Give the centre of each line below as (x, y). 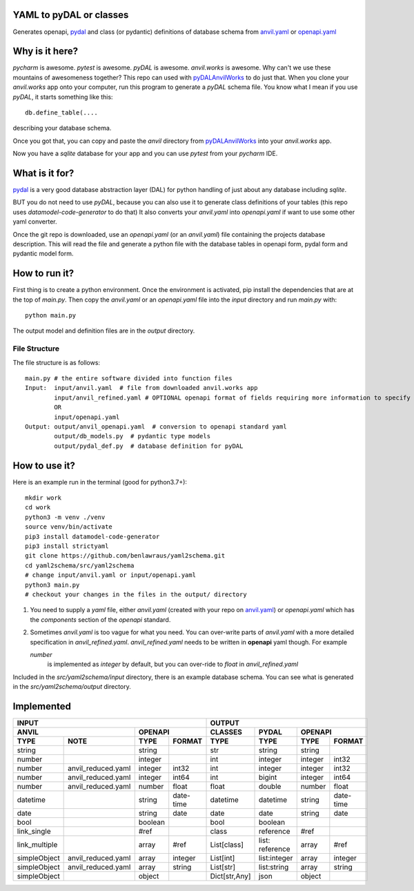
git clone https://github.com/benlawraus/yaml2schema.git (125, 556)
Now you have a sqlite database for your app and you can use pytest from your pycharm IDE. (145, 154)
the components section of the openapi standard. (100, 619)
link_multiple (37, 844)
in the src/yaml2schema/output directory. (72, 687)
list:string (274, 867)
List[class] (227, 844)
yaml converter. (35, 222)
